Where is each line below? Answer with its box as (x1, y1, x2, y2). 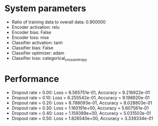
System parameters (4, 3, 86, 14)
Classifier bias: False (11, 45, 54, 51)
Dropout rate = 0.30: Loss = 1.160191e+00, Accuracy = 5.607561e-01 (11, 105, 149, 111)
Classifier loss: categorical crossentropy (11, 55, 87, 62)
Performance (4, 73, 59, 84)
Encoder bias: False (11, 29, 52, 35)
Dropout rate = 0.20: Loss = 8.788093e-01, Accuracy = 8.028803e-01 (11, 100, 152, 106)
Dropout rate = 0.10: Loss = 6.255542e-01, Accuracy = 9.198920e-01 (11, 94, 150, 100)
